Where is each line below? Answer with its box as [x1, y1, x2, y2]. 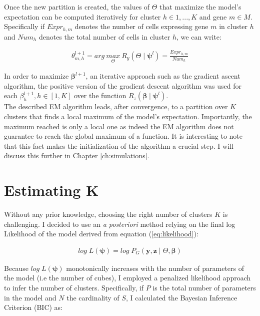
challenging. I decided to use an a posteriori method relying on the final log [4, 218, 235, 229]
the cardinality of [66, 292, 119, 302]
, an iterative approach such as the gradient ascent [85, 71, 240, 81]
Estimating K [4, 180, 99, 200]
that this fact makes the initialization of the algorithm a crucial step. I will [4, 140, 233, 151]
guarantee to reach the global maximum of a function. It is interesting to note [4, 131, 243, 141]
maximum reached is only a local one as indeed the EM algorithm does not [4, 121, 234, 131]
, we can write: [176, 31, 221, 42]
